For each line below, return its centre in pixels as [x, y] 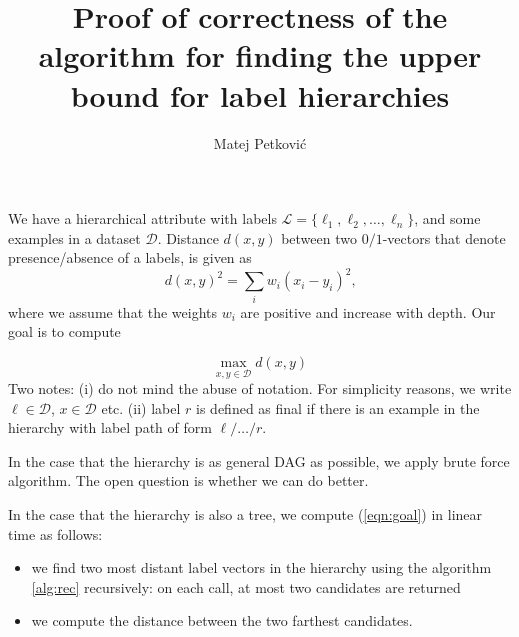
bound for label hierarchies [260, 94]
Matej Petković [260, 142]
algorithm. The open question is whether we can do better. [188, 480]
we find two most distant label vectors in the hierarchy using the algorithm [261, 567]
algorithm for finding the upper [260, 55]
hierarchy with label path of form [110, 427]
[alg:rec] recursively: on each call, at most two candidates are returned [246, 586]
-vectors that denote [444, 237]
